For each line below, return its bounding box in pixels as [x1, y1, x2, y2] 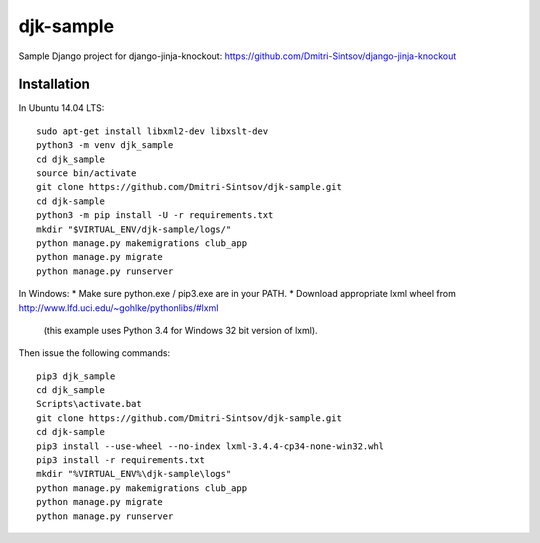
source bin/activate [36, 168, 137, 179]
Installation [18, 76, 90, 93]
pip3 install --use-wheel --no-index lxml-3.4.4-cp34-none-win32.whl [36, 440, 385, 452]
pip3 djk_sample [36, 370, 116, 382]
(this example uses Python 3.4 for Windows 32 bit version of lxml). [43, 324, 319, 336]
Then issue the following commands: [18, 347, 170, 359]
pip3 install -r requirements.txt [36, 455, 205, 466]
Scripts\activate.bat [36, 398, 142, 410]
